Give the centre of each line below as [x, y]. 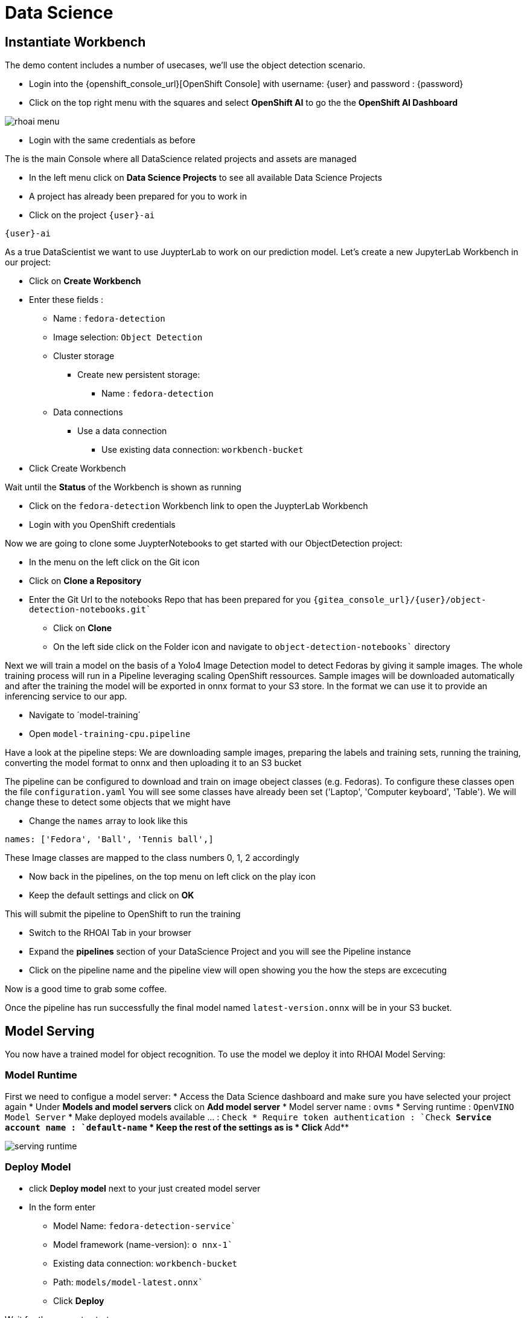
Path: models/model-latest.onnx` [128, 1282]
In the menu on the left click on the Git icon [114, 562]
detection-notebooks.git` [90, 610]
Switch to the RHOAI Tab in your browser [110, 933]
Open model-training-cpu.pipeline [110, 734]
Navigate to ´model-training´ [85, 715]
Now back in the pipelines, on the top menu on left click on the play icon [172, 877]
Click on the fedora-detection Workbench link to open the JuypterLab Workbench [199, 506]
